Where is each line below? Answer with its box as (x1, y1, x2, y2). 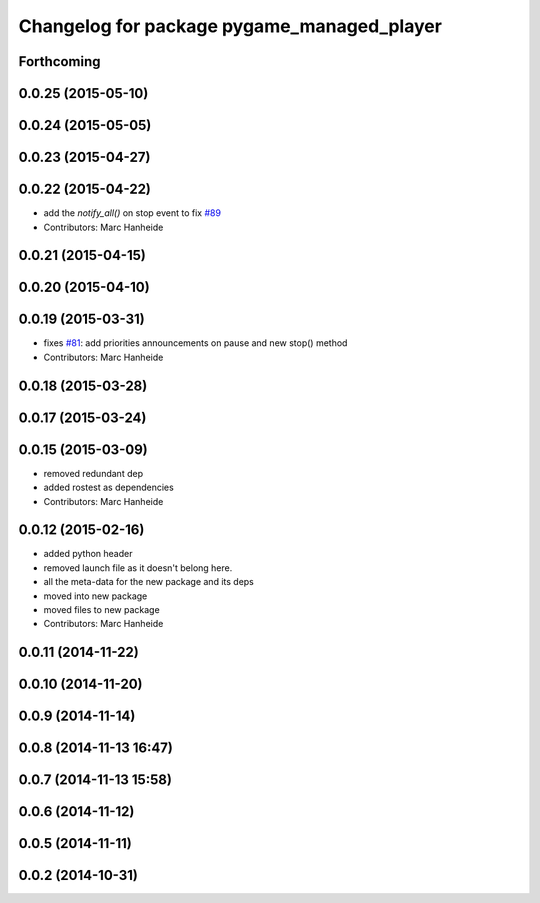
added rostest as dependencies (43, 481, 174, 494)
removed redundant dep (43, 467, 144, 479)
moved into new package (43, 590, 148, 602)
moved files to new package (43, 604, 160, 616)
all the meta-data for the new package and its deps (43, 576, 254, 588)
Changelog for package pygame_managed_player (18, 15, 442, 37)
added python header (43, 548, 133, 560)
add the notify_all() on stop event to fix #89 (43, 207, 222, 219)
